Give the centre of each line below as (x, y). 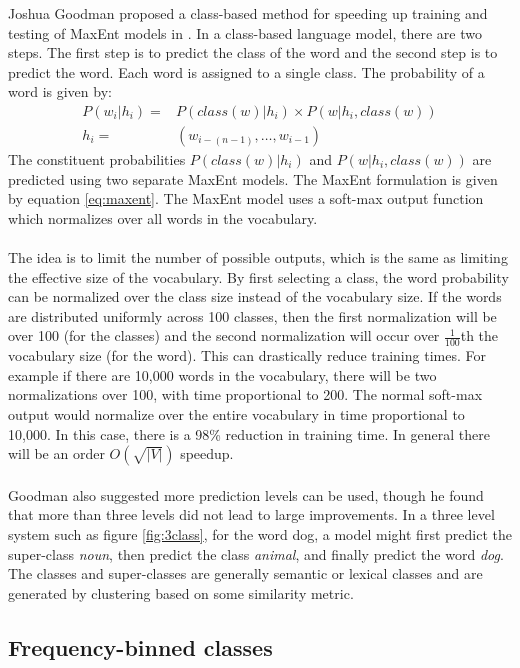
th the (479, 335)
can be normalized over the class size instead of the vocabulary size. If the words (255, 296)
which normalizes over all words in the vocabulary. (163, 217)
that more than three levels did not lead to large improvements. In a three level (251, 514)
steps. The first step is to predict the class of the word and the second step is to (253, 52)
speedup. (207, 453)
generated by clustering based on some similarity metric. (181, 592)
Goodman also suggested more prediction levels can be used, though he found (246, 494)
